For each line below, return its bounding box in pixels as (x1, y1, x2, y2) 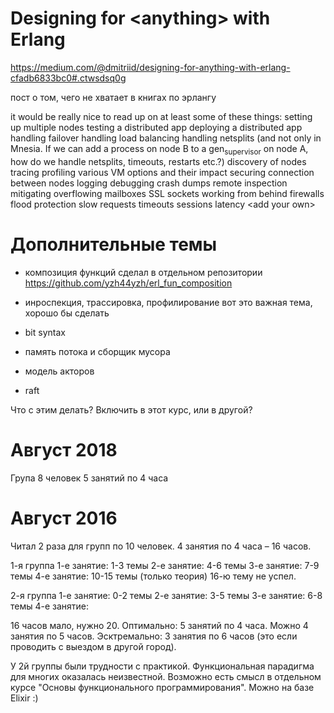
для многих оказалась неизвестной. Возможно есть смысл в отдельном (10, 670, 322, 682)
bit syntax (24, 326, 66, 338)
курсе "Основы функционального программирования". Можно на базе (10, 681, 315, 693)
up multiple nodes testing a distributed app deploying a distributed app (10, 121, 303, 133)
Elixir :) (10, 692, 39, 704)
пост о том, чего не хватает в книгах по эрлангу (10, 91, 217, 103)
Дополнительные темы (10, 233, 218, 256)
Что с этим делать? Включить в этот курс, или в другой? (10, 403, 253, 416)
